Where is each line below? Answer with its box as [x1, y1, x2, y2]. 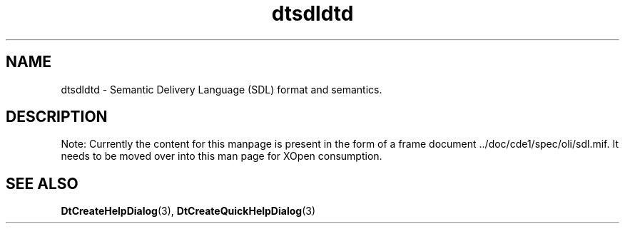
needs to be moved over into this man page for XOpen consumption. [61, 150, 382, 163]
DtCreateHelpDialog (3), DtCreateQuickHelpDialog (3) [61, 205, 315, 218]
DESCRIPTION [6, 108, 108, 126]
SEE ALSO [6, 174, 78, 193]
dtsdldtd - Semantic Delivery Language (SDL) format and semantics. [61, 83, 382, 96]
